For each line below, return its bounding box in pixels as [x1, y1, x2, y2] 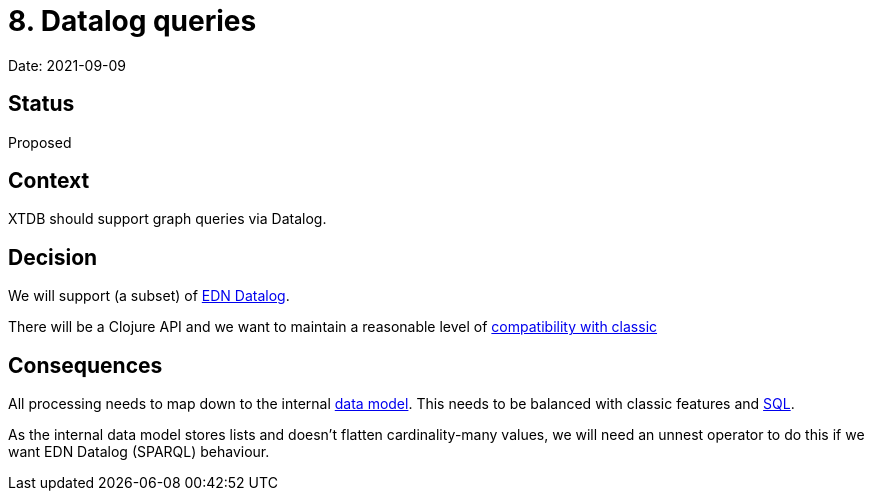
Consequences [8, 352, 163, 378]
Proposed [8, 133, 72, 151]
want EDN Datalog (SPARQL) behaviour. [8, 443, 270, 461]
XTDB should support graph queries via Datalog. [8, 210, 327, 228]
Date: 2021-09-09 [8, 56, 127, 74]
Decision [8, 244, 98, 270]
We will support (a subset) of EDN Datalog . [8, 287, 290, 305]
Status [8, 91, 75, 117]
